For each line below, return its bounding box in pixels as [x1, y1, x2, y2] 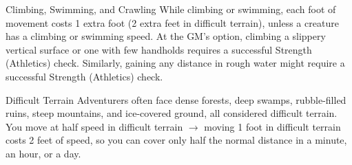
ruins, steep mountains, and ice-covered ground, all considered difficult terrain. [6, 106, 338, 120]
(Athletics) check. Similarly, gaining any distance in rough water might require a [6, 56, 345, 70]
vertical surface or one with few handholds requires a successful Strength [6, 42, 312, 56]
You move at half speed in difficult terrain [6, 119, 183, 133]
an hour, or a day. [6, 146, 81, 160]
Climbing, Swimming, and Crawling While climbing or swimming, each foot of [6, 2, 336, 16]
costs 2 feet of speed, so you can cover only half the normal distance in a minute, [6, 133, 347, 147]
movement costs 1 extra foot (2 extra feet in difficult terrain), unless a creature [6, 15, 339, 30]
